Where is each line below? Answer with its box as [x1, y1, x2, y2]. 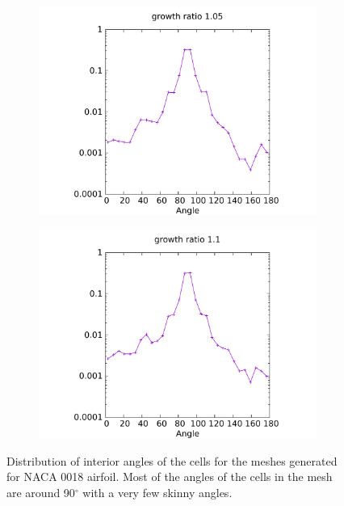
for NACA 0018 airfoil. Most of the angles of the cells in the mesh [6, 468, 333, 485]
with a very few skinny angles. [82, 483, 233, 500]
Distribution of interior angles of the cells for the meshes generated [6, 452, 338, 469]
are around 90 [6, 483, 75, 500]
